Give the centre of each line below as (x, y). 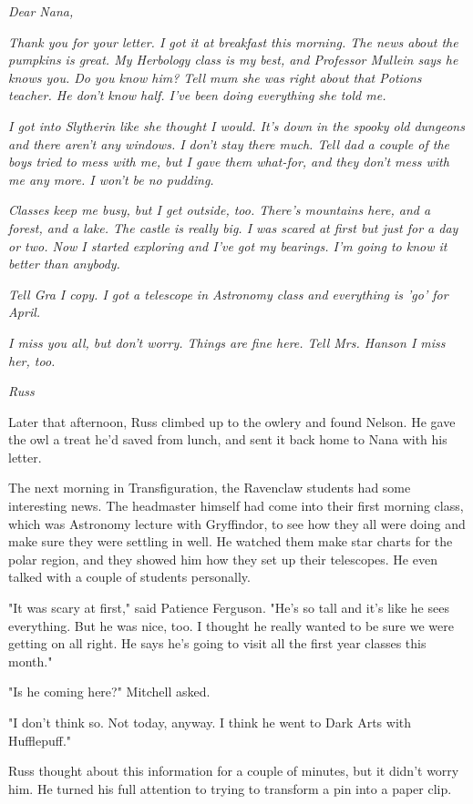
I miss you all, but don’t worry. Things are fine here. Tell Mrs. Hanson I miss (227, 342)
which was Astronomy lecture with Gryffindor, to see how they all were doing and (237, 523)
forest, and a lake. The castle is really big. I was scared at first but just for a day (233, 227)
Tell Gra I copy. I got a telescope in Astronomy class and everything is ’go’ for (228, 294)
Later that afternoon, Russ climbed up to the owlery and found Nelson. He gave (232, 421)
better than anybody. (64, 264)
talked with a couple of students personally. (129, 577)
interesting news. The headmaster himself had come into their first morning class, (236, 506)
